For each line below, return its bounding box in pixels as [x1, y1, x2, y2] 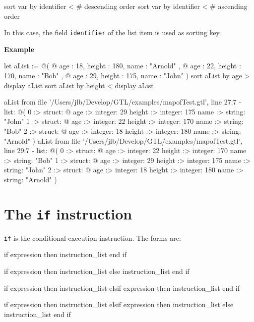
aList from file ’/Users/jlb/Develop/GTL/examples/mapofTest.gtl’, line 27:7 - [4, 97, 241, 107]
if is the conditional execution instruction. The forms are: [4, 232, 181, 243]
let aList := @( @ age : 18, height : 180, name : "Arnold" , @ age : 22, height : [4, 60, 241, 71]
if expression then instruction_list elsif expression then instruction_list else [4, 299, 234, 310]
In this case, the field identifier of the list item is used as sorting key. [4, 27, 221, 38]
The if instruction [4, 203, 132, 223]
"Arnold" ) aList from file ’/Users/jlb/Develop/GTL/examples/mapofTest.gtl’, [4, 135, 243, 146]
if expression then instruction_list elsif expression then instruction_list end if [4, 282, 240, 293]
